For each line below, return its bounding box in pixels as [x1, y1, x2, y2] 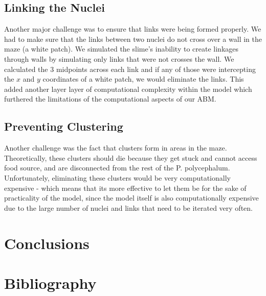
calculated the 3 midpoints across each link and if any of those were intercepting [4, 63, 256, 74]
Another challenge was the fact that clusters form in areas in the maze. [4, 142, 227, 153]
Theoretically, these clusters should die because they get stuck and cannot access [4, 152, 257, 163]
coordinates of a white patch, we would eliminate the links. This [42, 73, 244, 84]
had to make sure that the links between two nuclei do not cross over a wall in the [4, 33, 262, 44]
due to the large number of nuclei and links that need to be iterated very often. [4, 202, 253, 213]
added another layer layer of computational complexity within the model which [4, 83, 252, 94]
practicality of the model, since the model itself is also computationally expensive [4, 192, 259, 203]
